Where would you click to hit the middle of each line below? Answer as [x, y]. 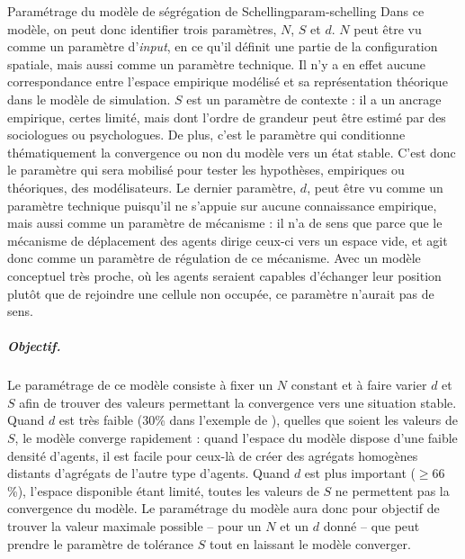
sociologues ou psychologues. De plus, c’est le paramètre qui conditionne [206, 135]
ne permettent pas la [392, 490]
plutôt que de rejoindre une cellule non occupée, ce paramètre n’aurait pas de [221, 293]
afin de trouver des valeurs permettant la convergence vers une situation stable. [238, 402]
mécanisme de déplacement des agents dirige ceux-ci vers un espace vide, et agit [228, 240]
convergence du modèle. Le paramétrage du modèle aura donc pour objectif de [224, 508]
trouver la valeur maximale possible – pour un [134, 526]
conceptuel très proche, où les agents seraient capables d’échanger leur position [224, 275]
